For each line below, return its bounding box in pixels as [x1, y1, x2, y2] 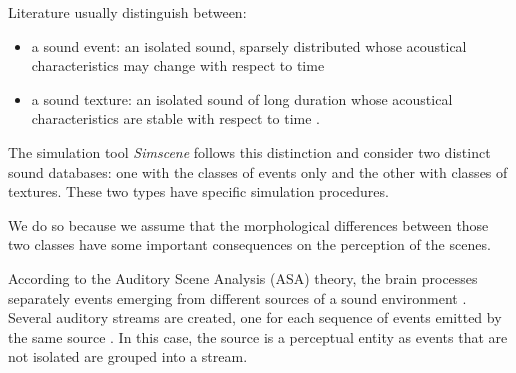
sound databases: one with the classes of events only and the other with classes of [8, 161, 508, 182]
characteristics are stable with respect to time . [31, 108, 320, 129]
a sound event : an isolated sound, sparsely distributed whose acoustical [31, 35, 467, 56]
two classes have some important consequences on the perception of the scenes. [8, 234, 491, 255]
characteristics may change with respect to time [31, 55, 325, 76]
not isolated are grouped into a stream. [8, 346, 248, 367]
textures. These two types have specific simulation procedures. [8, 181, 389, 202]
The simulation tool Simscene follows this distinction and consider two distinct [8, 141, 491, 162]
